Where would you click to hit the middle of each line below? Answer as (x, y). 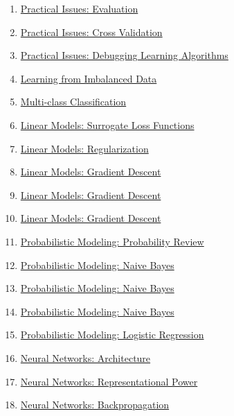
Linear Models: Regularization (84, 148)
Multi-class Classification (73, 102)
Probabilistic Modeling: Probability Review (112, 241)
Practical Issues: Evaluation (79, 8)
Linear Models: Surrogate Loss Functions (107, 124)
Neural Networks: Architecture (85, 357)
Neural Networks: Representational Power (109, 381)
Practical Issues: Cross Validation (91, 32)
